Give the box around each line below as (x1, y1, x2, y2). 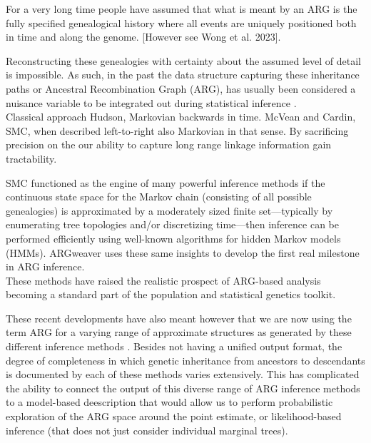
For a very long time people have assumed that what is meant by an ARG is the (6, 1, 357, 16)
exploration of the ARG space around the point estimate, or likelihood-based (6, 409, 342, 424)
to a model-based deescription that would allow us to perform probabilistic (6, 394, 333, 409)
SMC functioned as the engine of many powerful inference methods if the (6, 175, 325, 190)
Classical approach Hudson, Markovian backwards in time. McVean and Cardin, (6, 109, 356, 124)
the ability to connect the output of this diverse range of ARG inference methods (6, 380, 360, 395)
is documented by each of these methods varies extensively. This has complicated (6, 367, 360, 382)
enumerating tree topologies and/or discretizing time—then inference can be (6, 217, 340, 232)
